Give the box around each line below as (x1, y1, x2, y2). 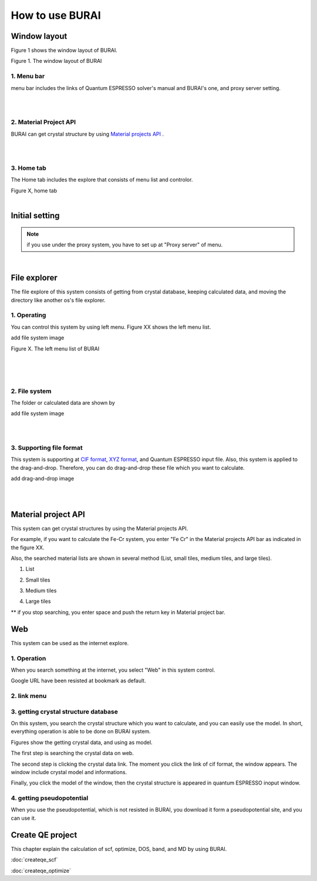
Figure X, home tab (11, 187, 58, 194)
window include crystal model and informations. (11, 768, 127, 776)
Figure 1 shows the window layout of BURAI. (11, 47, 117, 54)
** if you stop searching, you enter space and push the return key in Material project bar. (11, 609, 225, 616)
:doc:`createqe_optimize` (11, 867, 72, 874)
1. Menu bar (11, 72, 45, 81)
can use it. (11, 815, 36, 822)
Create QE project (11, 830, 77, 840)
